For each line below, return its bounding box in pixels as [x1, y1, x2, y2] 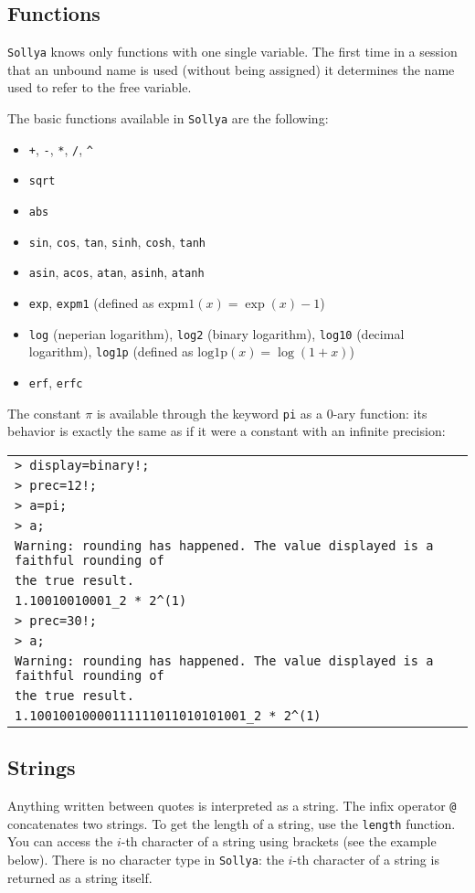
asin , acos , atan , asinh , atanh [28, 262, 205, 282]
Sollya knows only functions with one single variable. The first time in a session [7, 42, 458, 61]
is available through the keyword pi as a [96, 403, 322, 422]
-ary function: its [332, 403, 427, 422]
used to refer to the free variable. [7, 78, 192, 97]
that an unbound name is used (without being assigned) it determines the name [7, 59, 455, 79]
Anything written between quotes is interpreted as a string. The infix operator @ [7, 796, 457, 815]
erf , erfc [28, 372, 83, 391]
